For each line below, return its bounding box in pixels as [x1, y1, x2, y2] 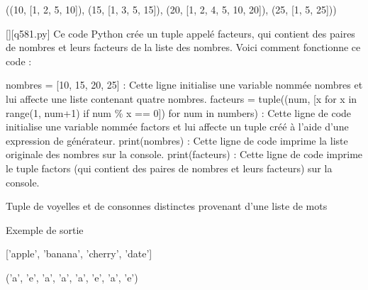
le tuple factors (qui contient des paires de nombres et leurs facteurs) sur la [6, 160, 333, 175]
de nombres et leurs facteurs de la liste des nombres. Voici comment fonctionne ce [6, 40, 361, 55]
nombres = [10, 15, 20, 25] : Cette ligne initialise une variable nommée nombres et [6, 77, 363, 92]
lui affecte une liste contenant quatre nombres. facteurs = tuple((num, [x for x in [6, 91, 357, 106]
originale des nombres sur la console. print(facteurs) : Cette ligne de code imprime [6, 147, 363, 162]
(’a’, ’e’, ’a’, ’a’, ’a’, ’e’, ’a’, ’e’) [6, 269, 138, 284]
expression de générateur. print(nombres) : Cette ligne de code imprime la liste [6, 133, 348, 147]
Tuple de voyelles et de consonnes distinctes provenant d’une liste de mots [6, 199, 328, 213]
